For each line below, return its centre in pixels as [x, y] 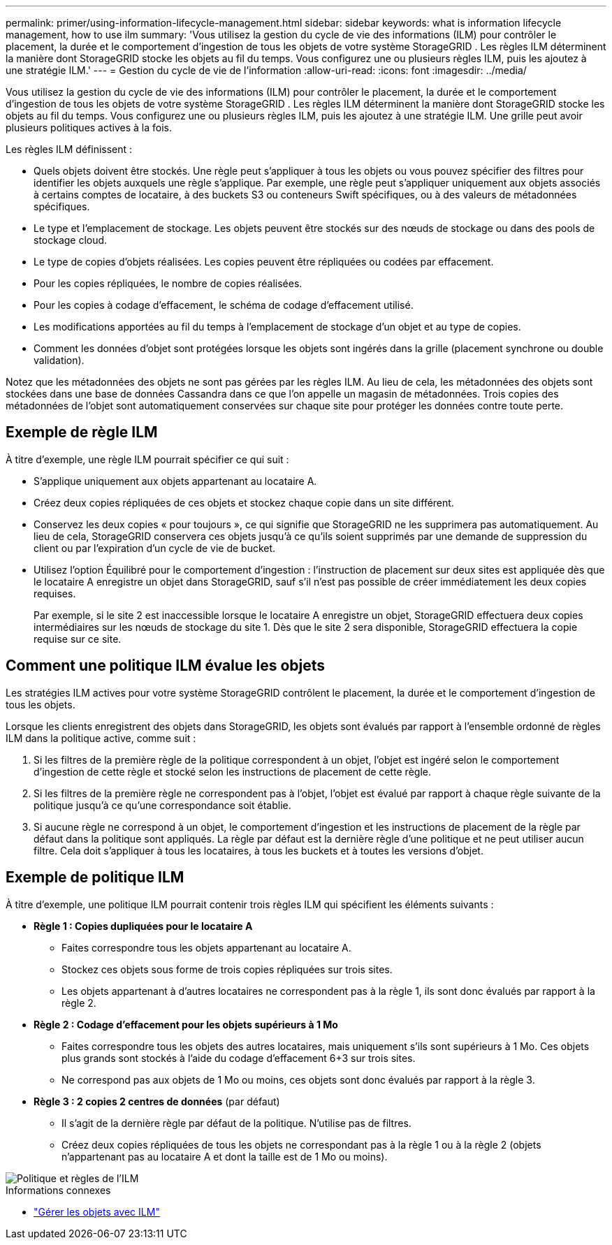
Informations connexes [58, 1190]
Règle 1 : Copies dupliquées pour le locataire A [143, 926]
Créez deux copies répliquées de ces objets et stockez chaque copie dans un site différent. [244, 502]
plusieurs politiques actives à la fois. [89, 128]
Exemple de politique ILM [95, 878]
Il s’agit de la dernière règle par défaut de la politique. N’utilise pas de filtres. [236, 1123]
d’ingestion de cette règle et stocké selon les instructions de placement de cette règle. [232, 771]
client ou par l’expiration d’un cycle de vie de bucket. [155, 548]
